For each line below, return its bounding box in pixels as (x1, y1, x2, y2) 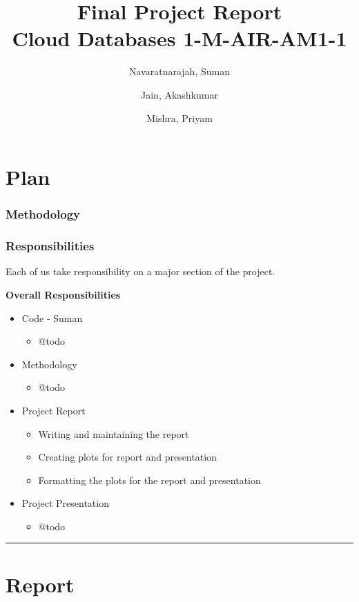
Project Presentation (21, 496, 109, 510)
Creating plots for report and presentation (38, 450, 217, 464)
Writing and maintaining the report (38, 426, 189, 441)
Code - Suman (21, 310, 83, 325)
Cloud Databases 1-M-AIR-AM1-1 (12, 24, 347, 52)
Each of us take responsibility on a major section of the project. (6, 264, 275, 279)
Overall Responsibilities (6, 287, 121, 301)
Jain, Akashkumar (141, 87, 218, 101)
